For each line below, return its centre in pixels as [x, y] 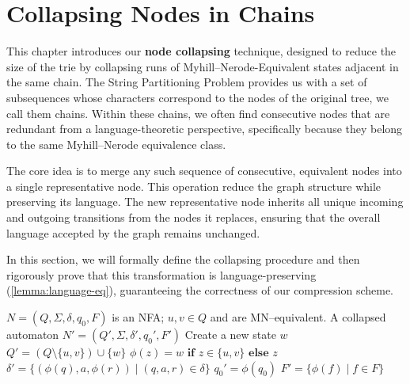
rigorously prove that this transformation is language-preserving [161, 274]
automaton [33, 335]
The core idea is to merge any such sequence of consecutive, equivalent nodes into [204, 171]
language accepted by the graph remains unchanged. [133, 232]
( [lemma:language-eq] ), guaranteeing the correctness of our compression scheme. [200, 290]
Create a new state [230, 335]
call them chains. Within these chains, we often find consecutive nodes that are [198, 113]
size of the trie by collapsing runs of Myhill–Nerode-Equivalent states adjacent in [203, 66]
